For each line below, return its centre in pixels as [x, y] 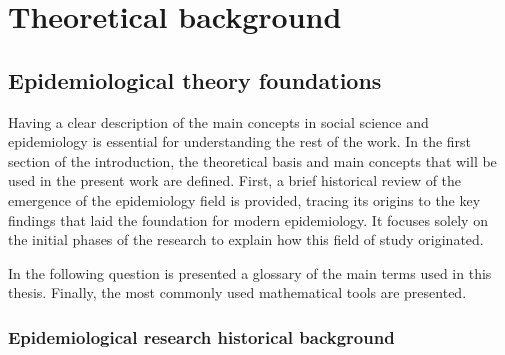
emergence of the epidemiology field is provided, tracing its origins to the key [244, 199]
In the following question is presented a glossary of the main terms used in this [250, 272]
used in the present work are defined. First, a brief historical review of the [235, 180]
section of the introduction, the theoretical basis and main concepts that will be [252, 160]
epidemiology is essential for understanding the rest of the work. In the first [240, 141]
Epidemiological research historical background [201, 336]
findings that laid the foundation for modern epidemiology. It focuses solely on [248, 219]
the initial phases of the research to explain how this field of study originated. [246, 239]
